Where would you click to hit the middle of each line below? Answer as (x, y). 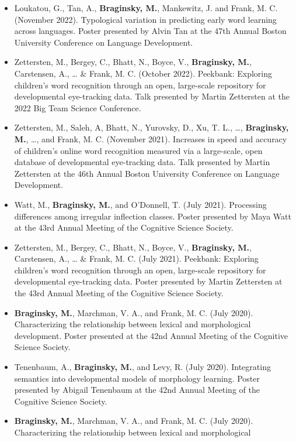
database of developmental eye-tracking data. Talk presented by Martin (142, 162)
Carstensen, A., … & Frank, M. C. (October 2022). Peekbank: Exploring (143, 73)
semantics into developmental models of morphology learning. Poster (137, 378)
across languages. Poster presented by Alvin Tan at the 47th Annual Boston (150, 31)
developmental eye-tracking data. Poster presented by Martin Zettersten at (148, 281)
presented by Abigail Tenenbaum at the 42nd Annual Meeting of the (137, 390)
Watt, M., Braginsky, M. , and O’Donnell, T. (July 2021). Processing (140, 204)
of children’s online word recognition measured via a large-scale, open (138, 150)
